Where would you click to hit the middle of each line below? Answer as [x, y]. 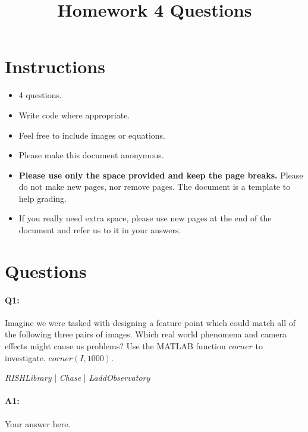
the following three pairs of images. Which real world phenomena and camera [146, 334]
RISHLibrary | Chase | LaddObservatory [78, 378]
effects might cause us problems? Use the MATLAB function [115, 346]
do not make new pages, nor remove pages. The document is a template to [155, 187]
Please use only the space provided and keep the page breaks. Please [161, 175]
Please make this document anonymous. [91, 155]
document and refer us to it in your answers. [100, 230]
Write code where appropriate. [74, 115]
